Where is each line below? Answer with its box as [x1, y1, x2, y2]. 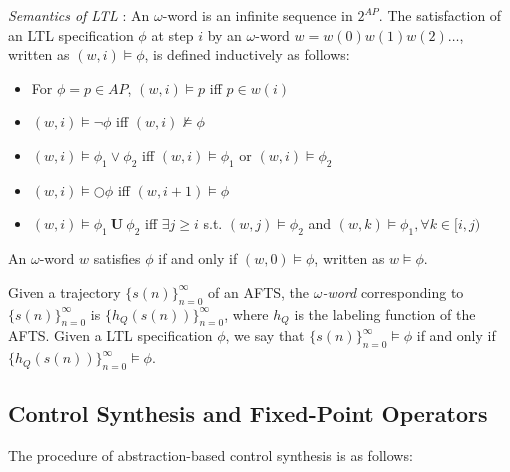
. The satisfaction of [378, 5, 502, 25]
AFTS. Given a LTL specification [8, 325, 213, 346]
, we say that [225, 325, 305, 346]
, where [224, 303, 269, 324]
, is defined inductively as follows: [144, 44, 350, 65]
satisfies [93, 248, 141, 269]
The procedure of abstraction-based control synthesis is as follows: [8, 445, 413, 466]
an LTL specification [8, 24, 134, 45]
